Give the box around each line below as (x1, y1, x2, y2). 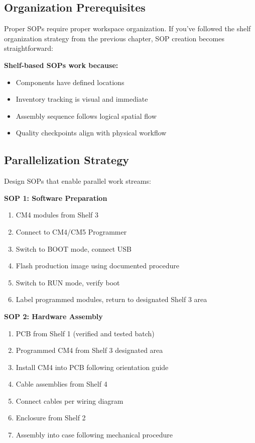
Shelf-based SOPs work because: (4, 59, 118, 70)
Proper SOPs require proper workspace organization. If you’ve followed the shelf (4, 23, 251, 34)
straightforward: (4, 43, 53, 53)
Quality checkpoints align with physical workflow (16, 127, 167, 138)
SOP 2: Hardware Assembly (4, 311, 103, 321)
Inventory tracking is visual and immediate (16, 94, 148, 104)
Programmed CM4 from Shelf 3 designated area (16, 345, 163, 355)
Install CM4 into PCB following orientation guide (16, 361, 169, 372)
